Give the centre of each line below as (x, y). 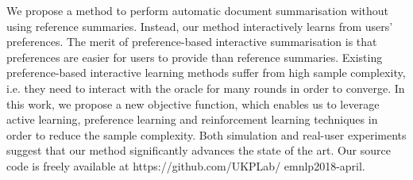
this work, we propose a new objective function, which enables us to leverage (193, 103)
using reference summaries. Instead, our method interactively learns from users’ (200, 26)
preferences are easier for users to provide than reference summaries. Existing (195, 57)
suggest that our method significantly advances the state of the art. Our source (199, 150)
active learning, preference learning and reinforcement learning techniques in (192, 119)
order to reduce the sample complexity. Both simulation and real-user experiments (206, 134)
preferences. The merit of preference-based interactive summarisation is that (192, 42)
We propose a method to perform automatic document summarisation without (198, 10)
